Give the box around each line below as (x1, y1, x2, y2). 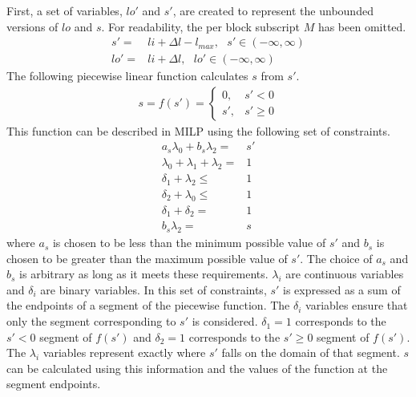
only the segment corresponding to (6, 313, 176, 330)
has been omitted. (317, 18, 406, 34)
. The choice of (300, 249, 373, 266)
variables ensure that (305, 297, 408, 314)
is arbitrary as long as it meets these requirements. (19, 265, 269, 282)
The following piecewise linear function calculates (6, 67, 248, 84)
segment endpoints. (6, 375, 101, 392)
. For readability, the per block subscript (101, 18, 300, 34)
